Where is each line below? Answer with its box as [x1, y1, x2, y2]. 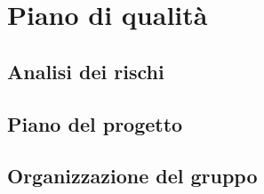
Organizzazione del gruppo [7, 162, 258, 190]
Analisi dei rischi [7, 57, 164, 85]
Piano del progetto [7, 109, 183, 137]
